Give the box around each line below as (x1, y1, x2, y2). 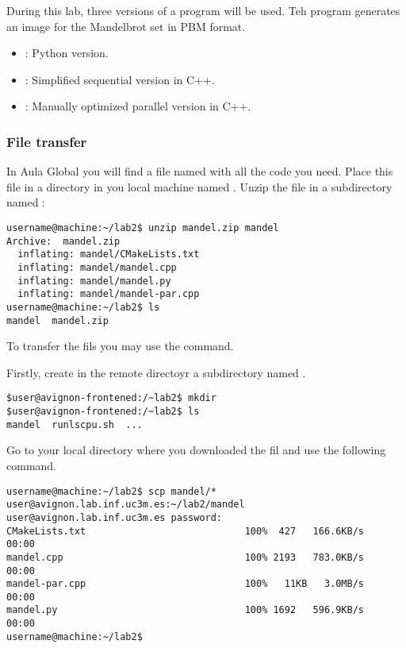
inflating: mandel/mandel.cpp (17, 261, 177, 273)
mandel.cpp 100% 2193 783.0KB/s (6, 551, 365, 563)
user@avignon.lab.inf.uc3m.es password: (6, 511, 223, 523)
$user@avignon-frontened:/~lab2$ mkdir (6, 392, 216, 404)
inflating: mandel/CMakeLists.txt (17, 249, 200, 260)
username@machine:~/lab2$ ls (6, 301, 160, 313)
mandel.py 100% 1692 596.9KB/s (6, 604, 365, 616)
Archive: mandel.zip (6, 235, 121, 247)
